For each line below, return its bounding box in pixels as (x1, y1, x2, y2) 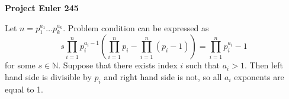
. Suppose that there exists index (58, 59, 178, 71)
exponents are (234, 70, 284, 82)
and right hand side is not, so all (104, 70, 222, 82)
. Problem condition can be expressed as (63, 21, 209, 34)
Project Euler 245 (5, 2, 79, 14)
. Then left (244, 59, 283, 71)
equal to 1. (5, 82, 43, 95)
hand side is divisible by (5, 70, 92, 82)
